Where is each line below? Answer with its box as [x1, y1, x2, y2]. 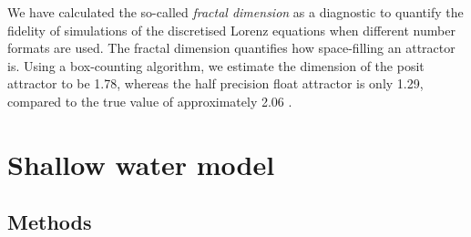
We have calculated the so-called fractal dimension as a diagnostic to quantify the [7, 3, 464, 21]
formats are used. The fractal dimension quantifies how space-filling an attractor [7, 38, 456, 57]
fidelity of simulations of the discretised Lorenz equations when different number [7, 20, 456, 39]
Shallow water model [7, 145, 275, 182]
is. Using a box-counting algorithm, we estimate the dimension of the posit [7, 56, 425, 75]
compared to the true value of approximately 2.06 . [7, 91, 292, 110]
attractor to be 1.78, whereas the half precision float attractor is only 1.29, [7, 74, 424, 93]
